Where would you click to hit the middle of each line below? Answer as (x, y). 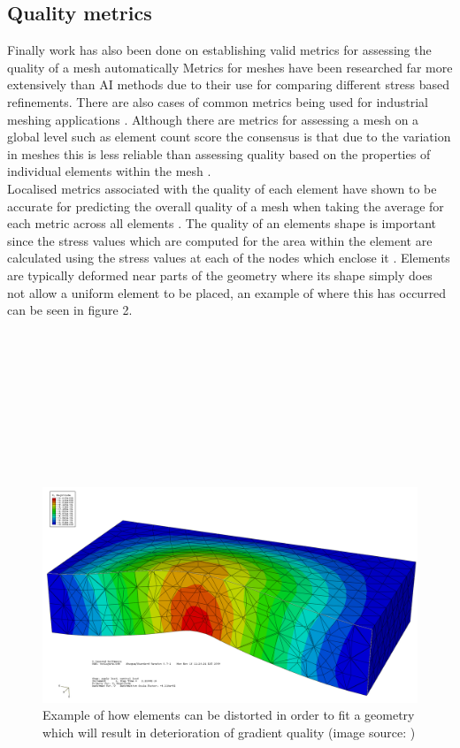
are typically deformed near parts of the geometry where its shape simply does (220, 275)
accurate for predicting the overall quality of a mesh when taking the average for (226, 206)
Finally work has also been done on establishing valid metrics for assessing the (219, 50)
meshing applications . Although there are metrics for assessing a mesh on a (213, 119)
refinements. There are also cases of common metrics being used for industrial (218, 101)
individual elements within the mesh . (109, 171)
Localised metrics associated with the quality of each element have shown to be (222, 188)
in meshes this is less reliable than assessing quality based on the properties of (219, 153)
